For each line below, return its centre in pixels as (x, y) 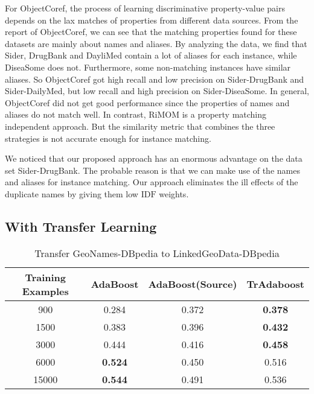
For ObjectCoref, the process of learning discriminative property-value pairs (145, 8)
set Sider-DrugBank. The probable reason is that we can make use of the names (152, 170)
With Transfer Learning (81, 226)
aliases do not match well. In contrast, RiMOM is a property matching (136, 114)
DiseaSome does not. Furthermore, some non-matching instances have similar (148, 67)
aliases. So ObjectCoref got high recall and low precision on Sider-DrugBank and (155, 79)
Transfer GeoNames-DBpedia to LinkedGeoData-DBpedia (157, 253)
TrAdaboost (275, 284)
